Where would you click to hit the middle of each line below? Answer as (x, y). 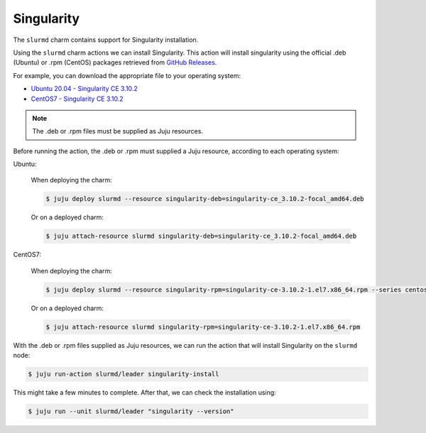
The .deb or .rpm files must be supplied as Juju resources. (118, 131)
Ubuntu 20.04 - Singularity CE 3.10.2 (84, 89)
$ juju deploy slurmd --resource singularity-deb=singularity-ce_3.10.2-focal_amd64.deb (205, 199)
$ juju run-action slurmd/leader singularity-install (124, 374)
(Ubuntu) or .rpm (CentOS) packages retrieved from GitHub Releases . (115, 62)
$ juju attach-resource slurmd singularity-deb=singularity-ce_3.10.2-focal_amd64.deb (201, 236)
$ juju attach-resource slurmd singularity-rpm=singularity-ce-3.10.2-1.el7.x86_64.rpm (203, 327)
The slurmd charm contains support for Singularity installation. (106, 40)
